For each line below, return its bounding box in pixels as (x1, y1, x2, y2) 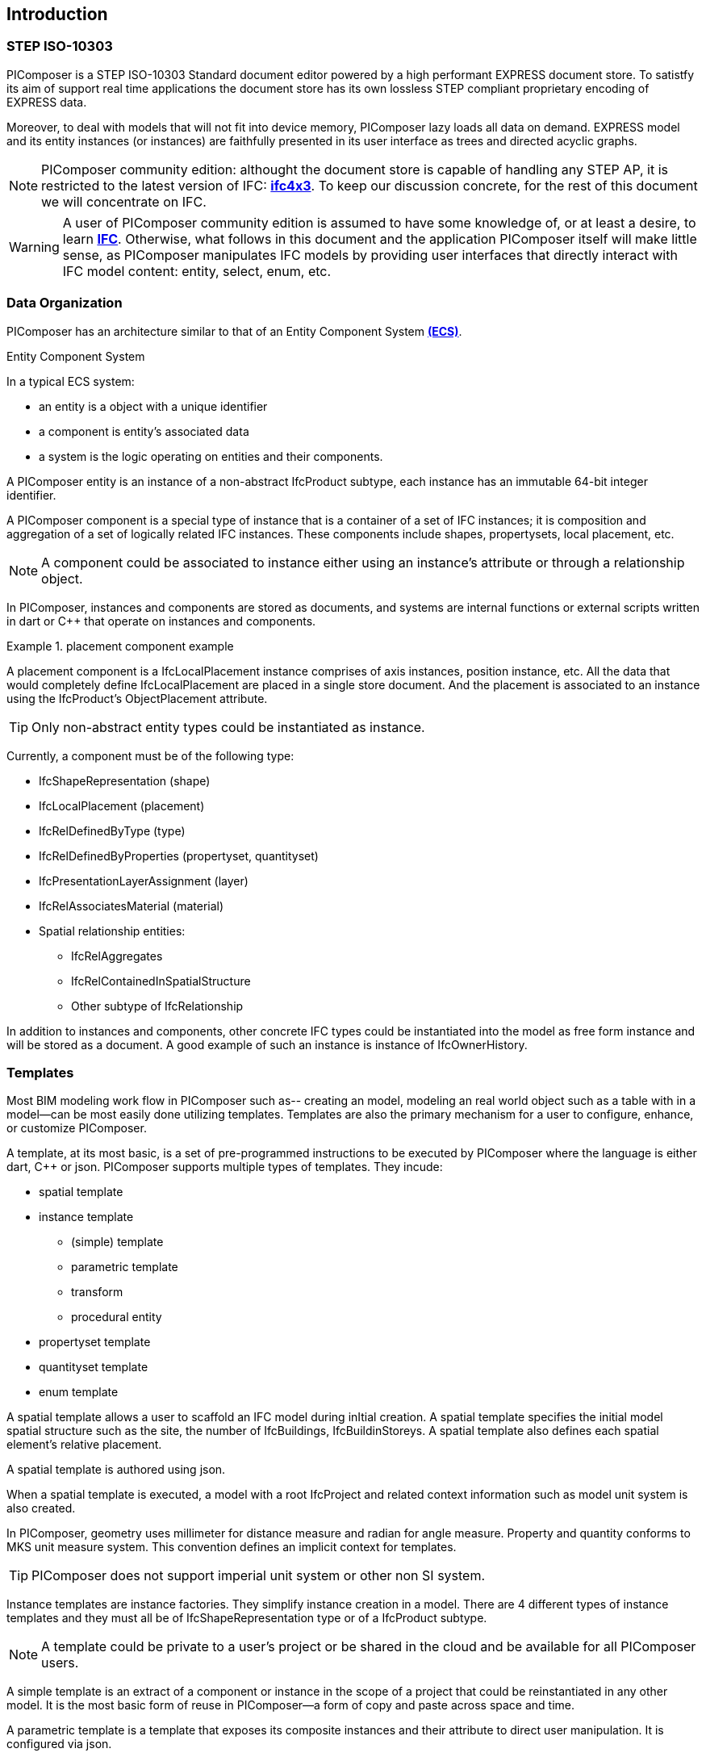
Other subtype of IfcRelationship (71, 998, 244, 1013)
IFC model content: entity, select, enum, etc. (62, 262, 332, 279)
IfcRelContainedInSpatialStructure (71, 973, 251, 988)
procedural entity (71, 1310, 162, 1324)
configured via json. (6, 1737, 112, 1751)
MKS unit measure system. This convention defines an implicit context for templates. (6, 1540, 457, 1554)
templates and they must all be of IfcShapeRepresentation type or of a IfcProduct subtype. (6, 1611, 487, 1625)
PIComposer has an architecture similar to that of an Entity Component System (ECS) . (6, 324, 462, 338)
